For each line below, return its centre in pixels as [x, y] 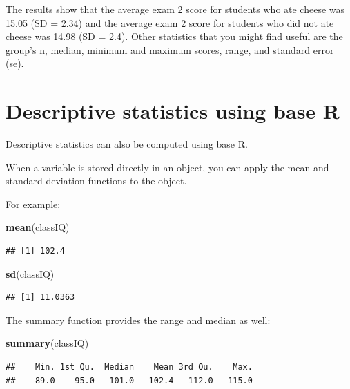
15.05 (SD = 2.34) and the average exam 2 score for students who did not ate [170, 22]
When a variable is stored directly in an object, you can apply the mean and [167, 167]
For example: [33, 203]
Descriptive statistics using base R [173, 111]
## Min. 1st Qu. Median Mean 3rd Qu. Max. [129, 367]
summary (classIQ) [47, 343]
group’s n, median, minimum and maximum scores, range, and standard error [170, 49]
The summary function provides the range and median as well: [138, 320]
